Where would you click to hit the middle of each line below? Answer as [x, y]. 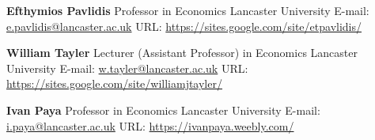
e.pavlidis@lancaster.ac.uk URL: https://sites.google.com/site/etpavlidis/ [184, 26]
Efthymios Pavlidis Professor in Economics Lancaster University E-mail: [188, 10]
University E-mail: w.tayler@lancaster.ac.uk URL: [127, 68]
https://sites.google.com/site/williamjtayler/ [114, 83]
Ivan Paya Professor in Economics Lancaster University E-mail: [163, 110]
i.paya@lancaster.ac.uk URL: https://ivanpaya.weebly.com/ [150, 125]
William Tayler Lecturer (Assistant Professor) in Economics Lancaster [182, 53]
